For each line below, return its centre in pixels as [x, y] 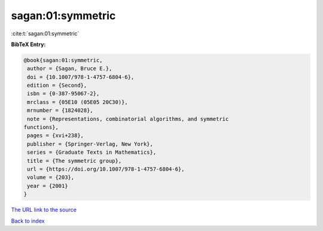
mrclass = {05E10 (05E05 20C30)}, [77, 102]
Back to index [28, 221]
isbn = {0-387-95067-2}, [63, 94]
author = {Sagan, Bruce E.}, [70, 69]
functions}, [41, 127]
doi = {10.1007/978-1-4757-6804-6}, [81, 77]
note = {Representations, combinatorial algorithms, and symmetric [128, 119]
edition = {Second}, [57, 86]
